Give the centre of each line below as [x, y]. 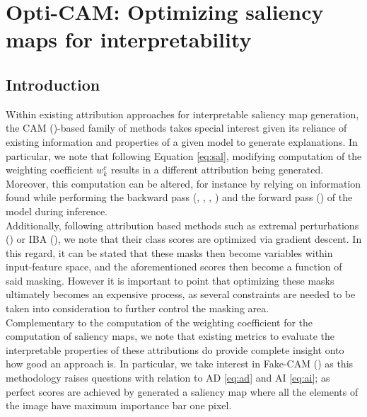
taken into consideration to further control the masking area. [138, 308]
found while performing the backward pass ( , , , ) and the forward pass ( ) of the [179, 197]
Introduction [53, 84]
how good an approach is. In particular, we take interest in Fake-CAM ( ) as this [180, 364]
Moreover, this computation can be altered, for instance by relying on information [183, 183]
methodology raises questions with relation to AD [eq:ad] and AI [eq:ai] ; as [168, 378]
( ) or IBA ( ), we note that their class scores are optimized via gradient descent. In [184, 239]
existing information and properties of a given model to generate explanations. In [182, 141]
